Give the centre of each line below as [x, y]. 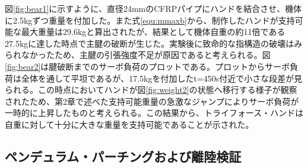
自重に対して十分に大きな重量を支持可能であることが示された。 [129, 124]
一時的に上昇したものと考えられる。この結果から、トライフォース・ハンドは [154, 113]
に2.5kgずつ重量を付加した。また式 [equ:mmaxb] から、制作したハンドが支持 [150, 20]
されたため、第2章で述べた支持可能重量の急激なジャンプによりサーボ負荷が [152, 101]
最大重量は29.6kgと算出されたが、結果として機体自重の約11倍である [153, 32]
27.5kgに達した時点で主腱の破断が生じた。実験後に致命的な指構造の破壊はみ [154, 43]
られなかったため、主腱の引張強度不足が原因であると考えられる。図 [138, 55]
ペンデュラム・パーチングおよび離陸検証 [123, 156]
